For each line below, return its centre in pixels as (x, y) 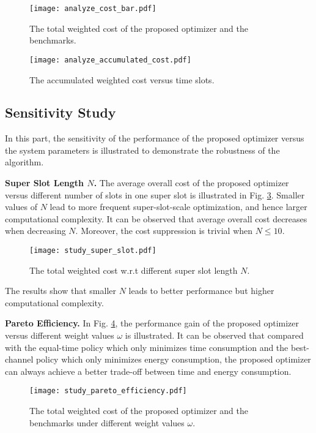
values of (21, 207)
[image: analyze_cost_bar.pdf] (93, 9)
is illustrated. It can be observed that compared (214, 335)
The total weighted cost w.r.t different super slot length (134, 270)
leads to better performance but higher (201, 291)
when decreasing (35, 231)
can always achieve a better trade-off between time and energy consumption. (148, 371)
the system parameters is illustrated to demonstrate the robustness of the (142, 150)
